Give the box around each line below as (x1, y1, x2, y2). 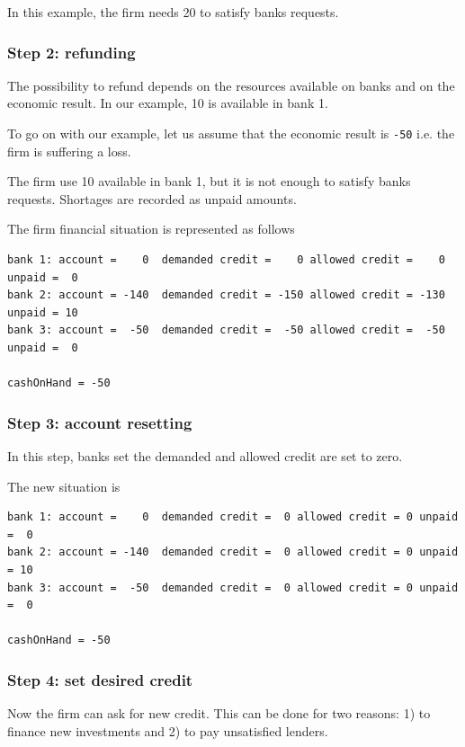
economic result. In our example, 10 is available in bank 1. (7, 93, 328, 112)
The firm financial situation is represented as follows (7, 219, 295, 238)
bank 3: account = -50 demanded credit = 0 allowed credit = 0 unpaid (7, 581, 459, 594)
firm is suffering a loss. (7, 141, 131, 160)
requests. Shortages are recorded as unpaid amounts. (7, 189, 297, 208)
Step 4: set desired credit (7, 668, 193, 690)
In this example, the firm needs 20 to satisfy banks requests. (7, 3, 339, 21)
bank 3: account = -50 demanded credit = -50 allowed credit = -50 (7, 324, 445, 337)
